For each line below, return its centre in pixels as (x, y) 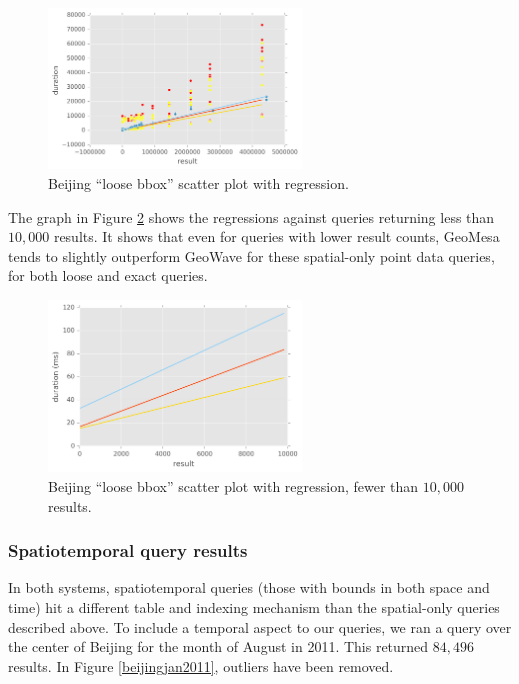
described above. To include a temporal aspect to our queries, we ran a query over (260, 626)
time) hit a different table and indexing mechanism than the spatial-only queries (254, 607)
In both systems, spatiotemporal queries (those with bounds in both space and (249, 587)
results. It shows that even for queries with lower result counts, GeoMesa (276, 236)
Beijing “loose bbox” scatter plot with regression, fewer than (233, 486)
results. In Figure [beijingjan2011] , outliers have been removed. (201, 665)
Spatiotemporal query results (128, 550)
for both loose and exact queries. (108, 275)
